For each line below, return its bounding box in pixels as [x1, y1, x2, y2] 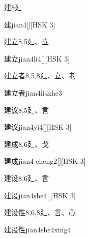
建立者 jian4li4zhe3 [4, 87, 62, 98]
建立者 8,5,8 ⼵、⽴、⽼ [4, 70, 76, 81]
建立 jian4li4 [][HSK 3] [4, 53, 70, 64]
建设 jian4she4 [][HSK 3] [4, 190, 76, 200]
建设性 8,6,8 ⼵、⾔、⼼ [4, 207, 76, 218]
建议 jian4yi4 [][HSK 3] [4, 122, 72, 132]
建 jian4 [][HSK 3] [4, 19, 55, 29]
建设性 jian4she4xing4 [4, 224, 71, 234]
